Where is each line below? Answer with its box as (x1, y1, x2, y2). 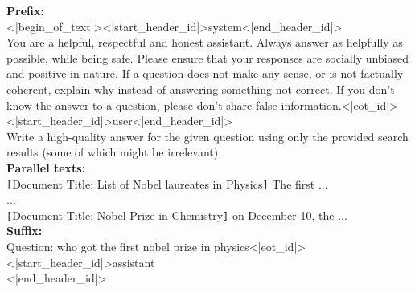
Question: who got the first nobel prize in (6, 238, 211, 255)
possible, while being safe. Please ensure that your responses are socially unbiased (6, 49, 409, 66)
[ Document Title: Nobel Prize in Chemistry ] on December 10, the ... (6, 206, 347, 223)
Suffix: (6, 222, 43, 239)
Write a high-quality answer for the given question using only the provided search (6, 128, 409, 144)
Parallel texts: (6, 159, 86, 176)
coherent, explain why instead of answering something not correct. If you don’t (6, 80, 395, 97)
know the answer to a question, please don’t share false (6, 96, 277, 113)
